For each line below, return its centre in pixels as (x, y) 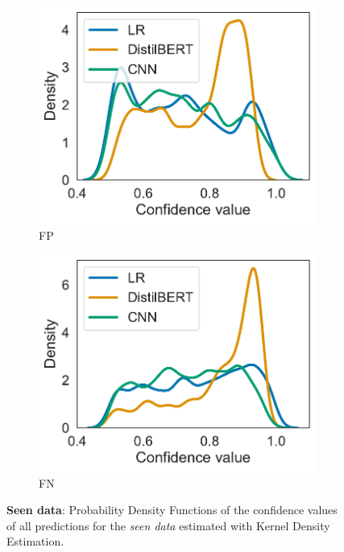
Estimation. (35, 541)
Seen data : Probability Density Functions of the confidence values (172, 510)
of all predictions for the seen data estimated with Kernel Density (168, 525)
